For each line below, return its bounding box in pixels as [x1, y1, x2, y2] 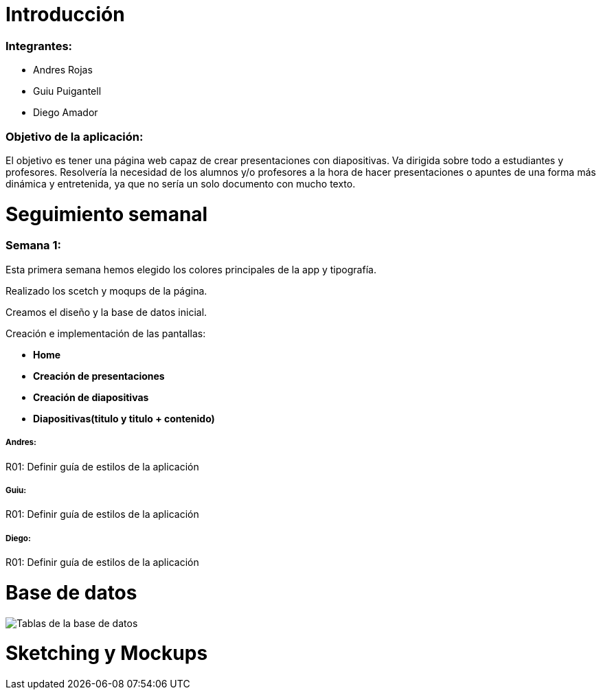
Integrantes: [5, 38, 73, 53]
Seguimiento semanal [5, 202, 208, 226]
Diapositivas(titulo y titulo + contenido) [33, 412, 215, 424]
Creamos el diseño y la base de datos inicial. [5, 306, 207, 318]
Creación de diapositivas [33, 391, 149, 403]
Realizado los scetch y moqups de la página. [5, 284, 207, 297]
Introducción [5, 3, 125, 26]
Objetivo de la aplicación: [5, 129, 144, 144]
